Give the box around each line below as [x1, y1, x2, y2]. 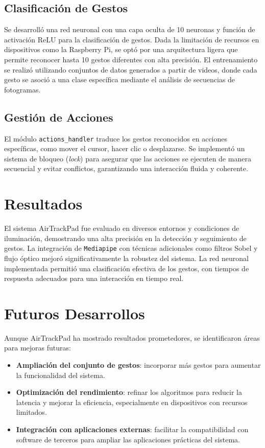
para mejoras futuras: [4, 342, 71, 353]
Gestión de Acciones [4, 109, 113, 125]
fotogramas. [4, 84, 41, 95]
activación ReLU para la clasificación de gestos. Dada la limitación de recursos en [4, 34, 259, 44]
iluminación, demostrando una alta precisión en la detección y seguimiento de [4, 232, 247, 243]
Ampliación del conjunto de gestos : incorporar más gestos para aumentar [16, 360, 261, 370]
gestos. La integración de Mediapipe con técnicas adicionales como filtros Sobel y [4, 243, 258, 253]
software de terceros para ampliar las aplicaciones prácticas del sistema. [16, 434, 240, 444]
